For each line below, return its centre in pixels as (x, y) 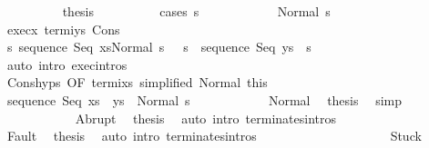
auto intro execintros (67, 64)
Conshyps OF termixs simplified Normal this (137, 82)
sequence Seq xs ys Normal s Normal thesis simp (204, 99)
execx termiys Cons (63, 29)
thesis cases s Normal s (196, 11)
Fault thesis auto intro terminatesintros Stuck (214, 136)
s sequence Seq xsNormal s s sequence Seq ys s (159, 47)
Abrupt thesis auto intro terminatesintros (205, 118)
